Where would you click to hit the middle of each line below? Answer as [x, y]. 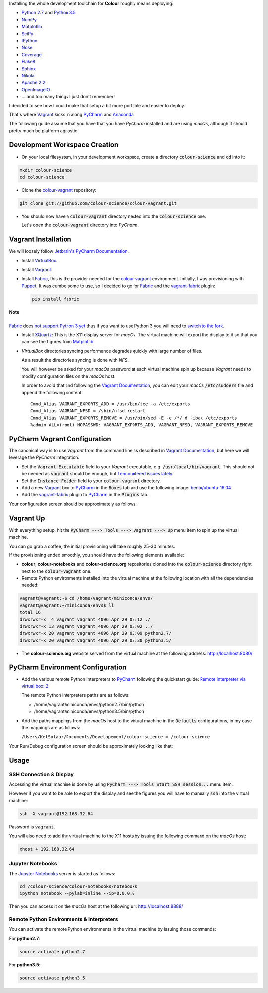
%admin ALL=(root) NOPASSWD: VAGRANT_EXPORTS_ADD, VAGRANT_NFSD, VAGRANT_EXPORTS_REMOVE [142, 425]
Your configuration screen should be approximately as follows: [73, 504]
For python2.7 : [25, 938]
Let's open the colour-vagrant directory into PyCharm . [80, 225]
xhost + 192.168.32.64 [47, 849]
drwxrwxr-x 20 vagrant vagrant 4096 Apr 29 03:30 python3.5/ [96, 640]
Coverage [32, 54]
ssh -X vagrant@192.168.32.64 [56, 814]
